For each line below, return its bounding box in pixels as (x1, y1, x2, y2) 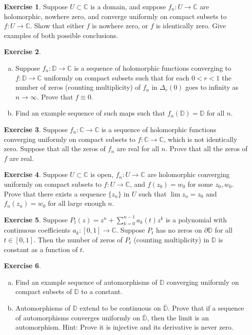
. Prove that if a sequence (168, 303, 244, 313)
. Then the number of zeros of (34, 235, 123, 245)
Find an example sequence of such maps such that (15, 108, 165, 118)
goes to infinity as (185, 82, 239, 92)
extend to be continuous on (79, 303, 161, 313)
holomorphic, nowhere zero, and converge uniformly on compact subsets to (4, 11, 227, 21)
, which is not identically (164, 134, 237, 144)
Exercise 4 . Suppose (4, 169, 68, 179)
